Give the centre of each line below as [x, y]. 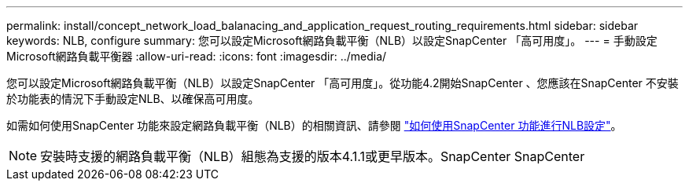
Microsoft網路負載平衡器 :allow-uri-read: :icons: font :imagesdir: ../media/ [197, 56]
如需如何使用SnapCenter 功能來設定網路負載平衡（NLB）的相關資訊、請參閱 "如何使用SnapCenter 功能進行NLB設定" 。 [314, 125]
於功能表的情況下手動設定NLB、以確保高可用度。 [133, 99]
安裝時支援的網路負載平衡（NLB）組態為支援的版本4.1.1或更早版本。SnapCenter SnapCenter [313, 156]
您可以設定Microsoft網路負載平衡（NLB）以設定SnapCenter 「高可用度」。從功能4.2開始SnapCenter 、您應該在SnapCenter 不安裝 [343, 83]
